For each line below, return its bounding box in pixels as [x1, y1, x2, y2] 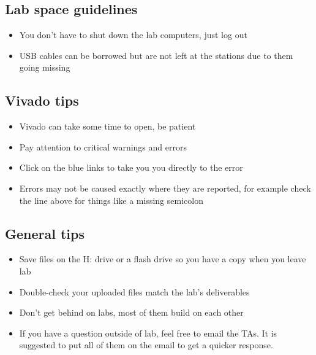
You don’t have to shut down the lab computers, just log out [19, 28, 247, 41]
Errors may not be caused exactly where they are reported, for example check [19, 181, 311, 194]
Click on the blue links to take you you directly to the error [19, 161, 243, 174]
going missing [19, 61, 70, 74]
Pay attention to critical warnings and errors [19, 140, 187, 153]
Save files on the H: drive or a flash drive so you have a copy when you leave [19, 252, 306, 265]
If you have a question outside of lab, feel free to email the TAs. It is [19, 326, 277, 339]
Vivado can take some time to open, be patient [19, 120, 196, 133]
